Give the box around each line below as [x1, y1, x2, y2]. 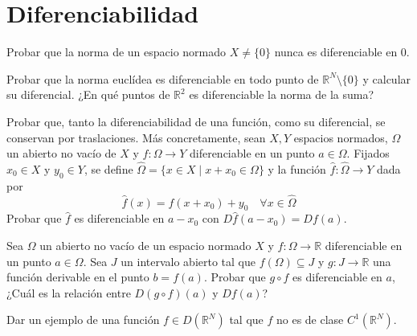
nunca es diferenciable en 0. [274, 43, 410, 60]
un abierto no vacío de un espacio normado [39, 236, 251, 253]
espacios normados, [293, 129, 388, 145]
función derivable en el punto [6, 268, 149, 285]
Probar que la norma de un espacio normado [6, 43, 227, 60]
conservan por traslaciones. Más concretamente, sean [6, 129, 266, 145]
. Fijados [346, 145, 390, 162]
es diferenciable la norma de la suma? [189, 86, 374, 103]
